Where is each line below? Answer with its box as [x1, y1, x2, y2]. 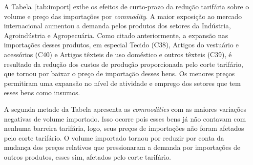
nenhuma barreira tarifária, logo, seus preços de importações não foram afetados [4, 123, 244, 133]
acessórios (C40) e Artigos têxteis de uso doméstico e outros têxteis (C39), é [4, 49, 232, 59]
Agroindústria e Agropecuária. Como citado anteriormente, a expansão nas [4, 30, 228, 40]
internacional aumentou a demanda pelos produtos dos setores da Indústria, [4, 21, 231, 31]
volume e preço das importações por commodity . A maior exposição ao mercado [4, 11, 242, 21]
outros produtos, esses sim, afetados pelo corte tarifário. [4, 151, 171, 162]
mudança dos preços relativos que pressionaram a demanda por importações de [4, 142, 241, 152]
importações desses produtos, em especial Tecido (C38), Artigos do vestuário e [4, 40, 239, 50]
